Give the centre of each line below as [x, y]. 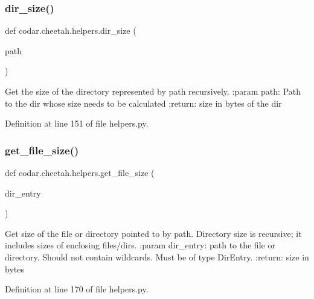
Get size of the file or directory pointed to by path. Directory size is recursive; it [153, 233]
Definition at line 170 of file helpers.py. [77, 289]
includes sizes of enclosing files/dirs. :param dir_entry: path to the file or [140, 245]
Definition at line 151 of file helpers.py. [77, 123]
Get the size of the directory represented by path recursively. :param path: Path [153, 91]
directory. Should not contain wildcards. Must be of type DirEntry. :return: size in [157, 257]
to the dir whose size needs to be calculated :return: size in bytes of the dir [143, 103]
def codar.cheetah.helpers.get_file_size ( [80, 172]
